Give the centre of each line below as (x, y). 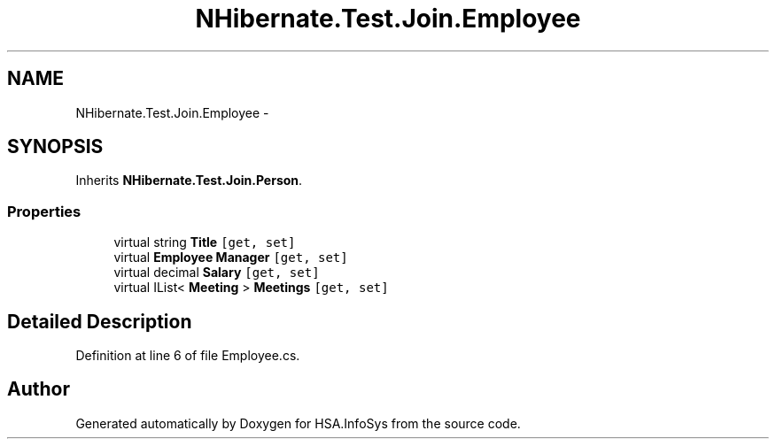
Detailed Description (100, 321)
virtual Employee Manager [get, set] (231, 258)
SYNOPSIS (55, 147)
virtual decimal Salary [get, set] (217, 273)
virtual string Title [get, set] (205, 242)
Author (39, 389)
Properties (44, 211)
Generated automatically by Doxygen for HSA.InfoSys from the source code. (298, 423)
